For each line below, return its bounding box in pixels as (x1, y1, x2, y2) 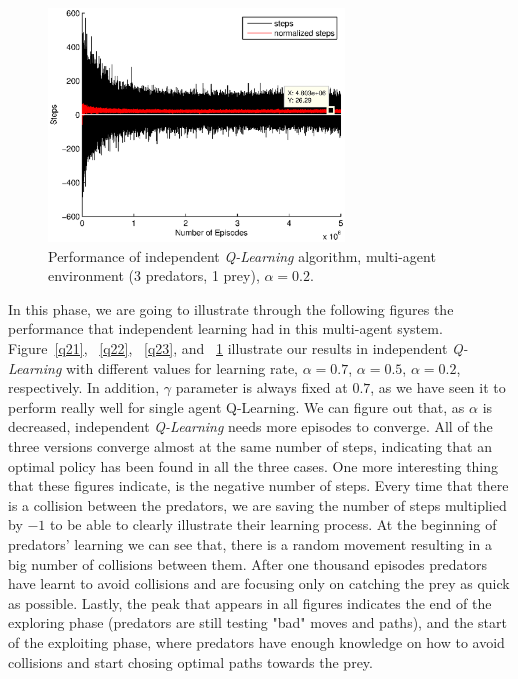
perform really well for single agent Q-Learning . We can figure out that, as (8, 396, 465, 417)
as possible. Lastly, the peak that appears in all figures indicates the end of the (8, 592, 492, 613)
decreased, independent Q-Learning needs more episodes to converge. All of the (8, 416, 493, 437)
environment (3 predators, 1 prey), (48, 265, 260, 286)
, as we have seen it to (370, 377, 506, 398)
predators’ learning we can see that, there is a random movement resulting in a (8, 533, 492, 554)
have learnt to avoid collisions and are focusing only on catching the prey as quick (8, 573, 510, 594)
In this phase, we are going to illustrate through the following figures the (8, 298, 454, 319)
